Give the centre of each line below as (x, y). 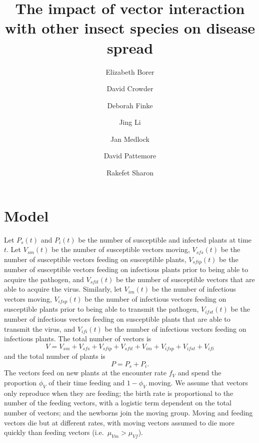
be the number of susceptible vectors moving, (121, 249)
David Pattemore (130, 156)
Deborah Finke (130, 105)
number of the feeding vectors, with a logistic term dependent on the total (118, 403)
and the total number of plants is (55, 356)
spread (130, 47)
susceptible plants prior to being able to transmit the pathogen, (101, 309)
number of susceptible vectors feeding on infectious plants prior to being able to (126, 269)
